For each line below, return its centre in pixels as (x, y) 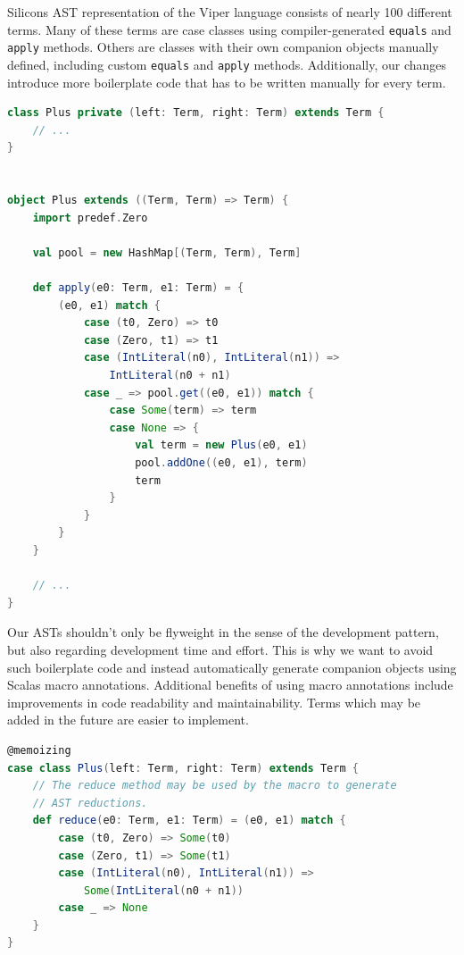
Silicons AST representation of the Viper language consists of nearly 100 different (230, 12)
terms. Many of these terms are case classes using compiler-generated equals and (229, 29)
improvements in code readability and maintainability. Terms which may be (214, 702)
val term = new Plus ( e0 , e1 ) (221, 445)
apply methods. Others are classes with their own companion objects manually (223, 47)
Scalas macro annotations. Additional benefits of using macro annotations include (230, 685)
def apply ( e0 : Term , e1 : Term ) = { (138, 288)
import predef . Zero (90, 218)
